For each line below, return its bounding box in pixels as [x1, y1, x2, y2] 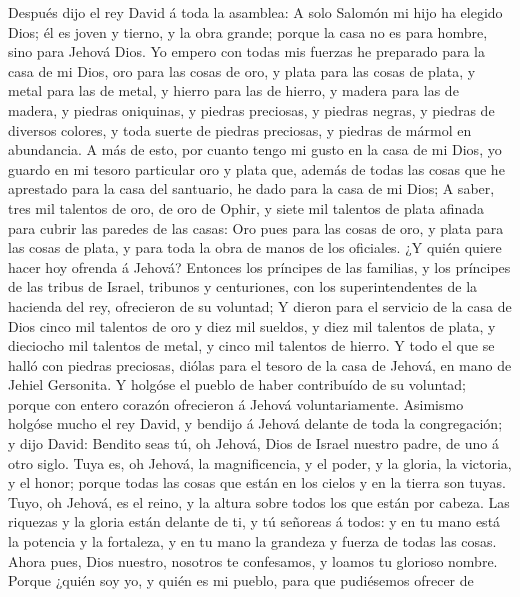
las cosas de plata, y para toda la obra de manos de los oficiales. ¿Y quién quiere [8, 237, 502, 258]
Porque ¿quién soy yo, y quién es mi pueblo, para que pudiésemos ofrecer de [8, 570, 474, 591]
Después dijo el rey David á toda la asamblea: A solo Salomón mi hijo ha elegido [8, 2, 503, 22]
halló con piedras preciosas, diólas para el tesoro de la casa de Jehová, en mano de [8, 354, 512, 375]
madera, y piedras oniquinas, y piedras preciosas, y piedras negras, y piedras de [8, 99, 495, 120]
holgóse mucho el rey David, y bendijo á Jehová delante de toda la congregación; [8, 413, 503, 434]
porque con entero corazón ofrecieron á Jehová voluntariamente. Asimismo [8, 393, 464, 414]
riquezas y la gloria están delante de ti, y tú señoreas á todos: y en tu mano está [8, 511, 501, 532]
